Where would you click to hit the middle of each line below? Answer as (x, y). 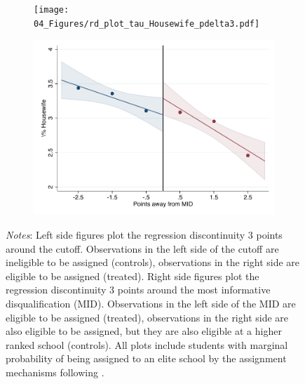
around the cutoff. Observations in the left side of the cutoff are (142, 248)
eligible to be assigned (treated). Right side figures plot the (133, 276)
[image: (52, 10)
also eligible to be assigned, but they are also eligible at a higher (144, 331)
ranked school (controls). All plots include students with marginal (147, 344)
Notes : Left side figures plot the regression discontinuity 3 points (144, 235)
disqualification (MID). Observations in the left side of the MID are (151, 304)
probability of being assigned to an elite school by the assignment (146, 358)
